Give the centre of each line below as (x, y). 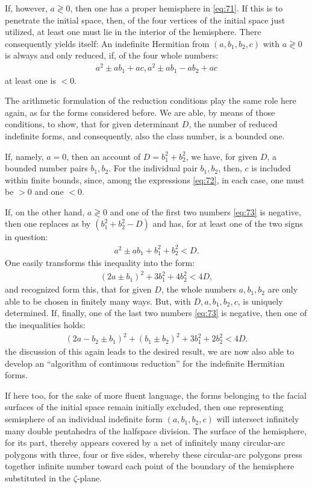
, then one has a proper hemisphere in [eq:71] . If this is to (176, 8)
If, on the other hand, (45, 211)
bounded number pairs (46, 168)
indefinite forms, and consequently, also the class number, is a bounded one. (145, 135)
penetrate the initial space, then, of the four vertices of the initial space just (145, 20)
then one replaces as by (48, 223)
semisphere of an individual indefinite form (84, 419)
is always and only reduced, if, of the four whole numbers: (112, 55)
